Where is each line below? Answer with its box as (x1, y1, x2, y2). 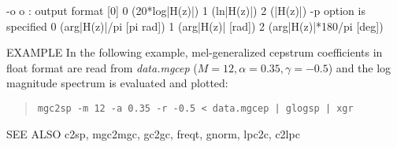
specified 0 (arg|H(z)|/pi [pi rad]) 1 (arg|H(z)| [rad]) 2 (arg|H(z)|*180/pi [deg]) (6, 17, 384, 34)
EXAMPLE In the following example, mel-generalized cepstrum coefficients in (6, 44, 383, 61)
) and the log (328, 59, 391, 75)
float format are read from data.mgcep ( (6, 59, 198, 75)
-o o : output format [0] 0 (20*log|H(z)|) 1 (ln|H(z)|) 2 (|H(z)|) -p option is (6, 2, 365, 18)
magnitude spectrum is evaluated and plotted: (6, 75, 228, 91)
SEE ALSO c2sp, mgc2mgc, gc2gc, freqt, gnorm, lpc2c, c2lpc (6, 125, 300, 141)
